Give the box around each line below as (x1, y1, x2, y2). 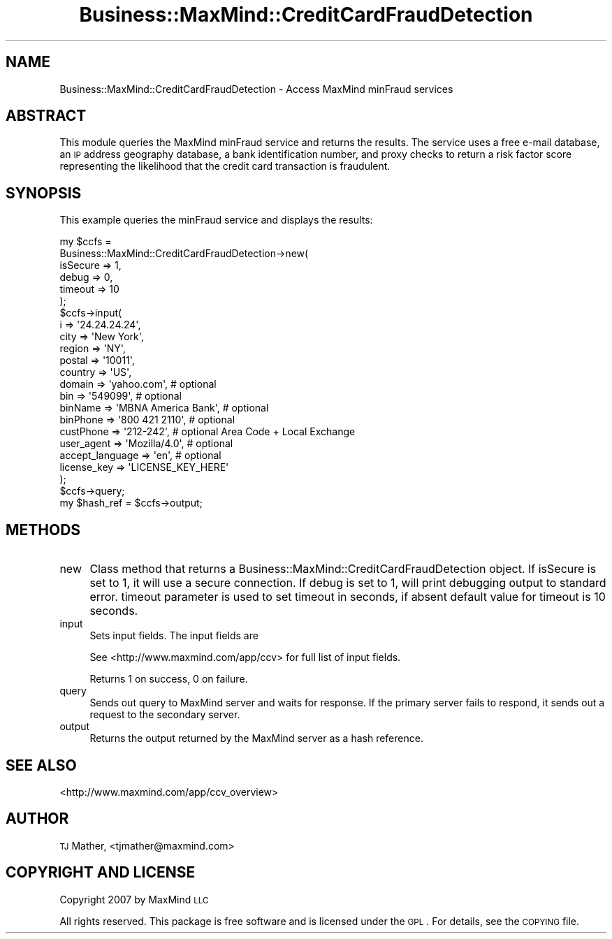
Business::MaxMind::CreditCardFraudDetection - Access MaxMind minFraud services (59, 82, 453, 95)
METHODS (6, 521, 81, 539)
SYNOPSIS (6, 184, 82, 202)
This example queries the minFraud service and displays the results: (59, 214, 373, 226)
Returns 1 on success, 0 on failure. (89, 673, 248, 685)
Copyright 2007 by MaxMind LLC (59, 893, 209, 905)
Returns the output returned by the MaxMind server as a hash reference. (89, 732, 423, 745)
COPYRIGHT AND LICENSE (6, 864, 196, 882)
